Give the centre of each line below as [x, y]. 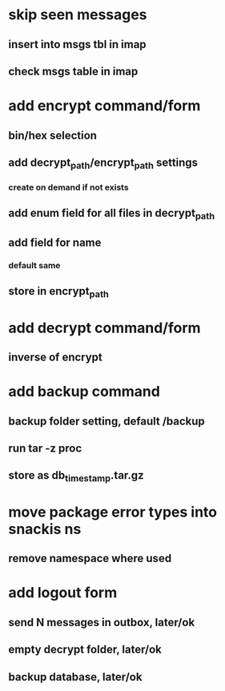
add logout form [63, 593]
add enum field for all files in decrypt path [112, 214]
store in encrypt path [59, 292]
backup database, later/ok [75, 677]
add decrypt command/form [105, 328]
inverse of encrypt [55, 358]
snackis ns [45, 529]
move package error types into [113, 512]
